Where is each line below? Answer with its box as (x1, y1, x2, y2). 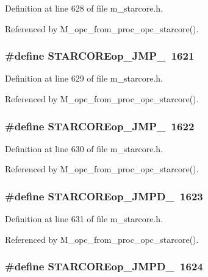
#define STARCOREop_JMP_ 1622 (5, 118, 195, 133)
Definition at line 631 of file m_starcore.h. (5, 212, 163, 225)
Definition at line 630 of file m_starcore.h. (5, 142, 163, 155)
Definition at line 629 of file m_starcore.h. (5, 72, 163, 85)
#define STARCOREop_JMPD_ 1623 (5, 188, 203, 203)
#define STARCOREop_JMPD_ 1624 (5, 259, 203, 274)
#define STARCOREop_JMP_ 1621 (5, 48, 195, 63)
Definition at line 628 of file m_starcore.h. (5, 2, 163, 14)
